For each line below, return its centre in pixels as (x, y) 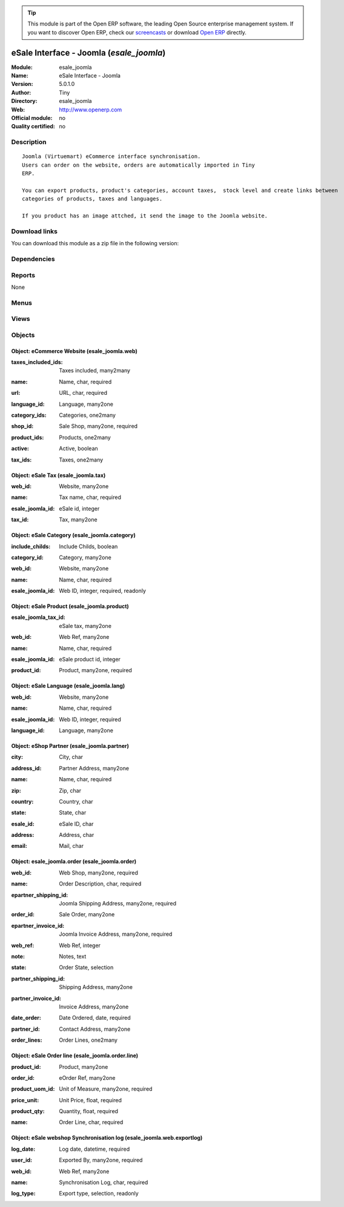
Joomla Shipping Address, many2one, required (118, 904)
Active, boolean (78, 449)
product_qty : (28, 1111)
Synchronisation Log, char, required (104, 1182)
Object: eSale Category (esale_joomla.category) (73, 535)
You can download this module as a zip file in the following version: (95, 243)
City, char (71, 757)
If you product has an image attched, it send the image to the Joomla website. (145, 216)
